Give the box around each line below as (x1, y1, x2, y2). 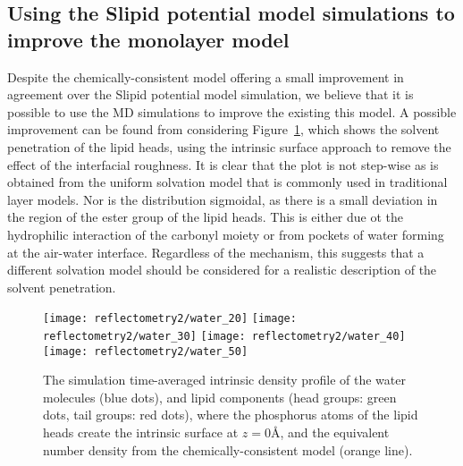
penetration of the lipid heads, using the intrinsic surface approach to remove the (7, 137, 451, 156)
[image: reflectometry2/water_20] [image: (43, 312, 297, 326)
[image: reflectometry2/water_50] (43, 344, 248, 358)
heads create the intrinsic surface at (43, 423, 239, 442)
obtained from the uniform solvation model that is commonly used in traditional (7, 173, 448, 191)
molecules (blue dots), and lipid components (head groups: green (43, 387, 397, 406)
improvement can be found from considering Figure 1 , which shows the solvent (7, 120, 440, 139)
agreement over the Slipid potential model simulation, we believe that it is (7, 85, 414, 104)
